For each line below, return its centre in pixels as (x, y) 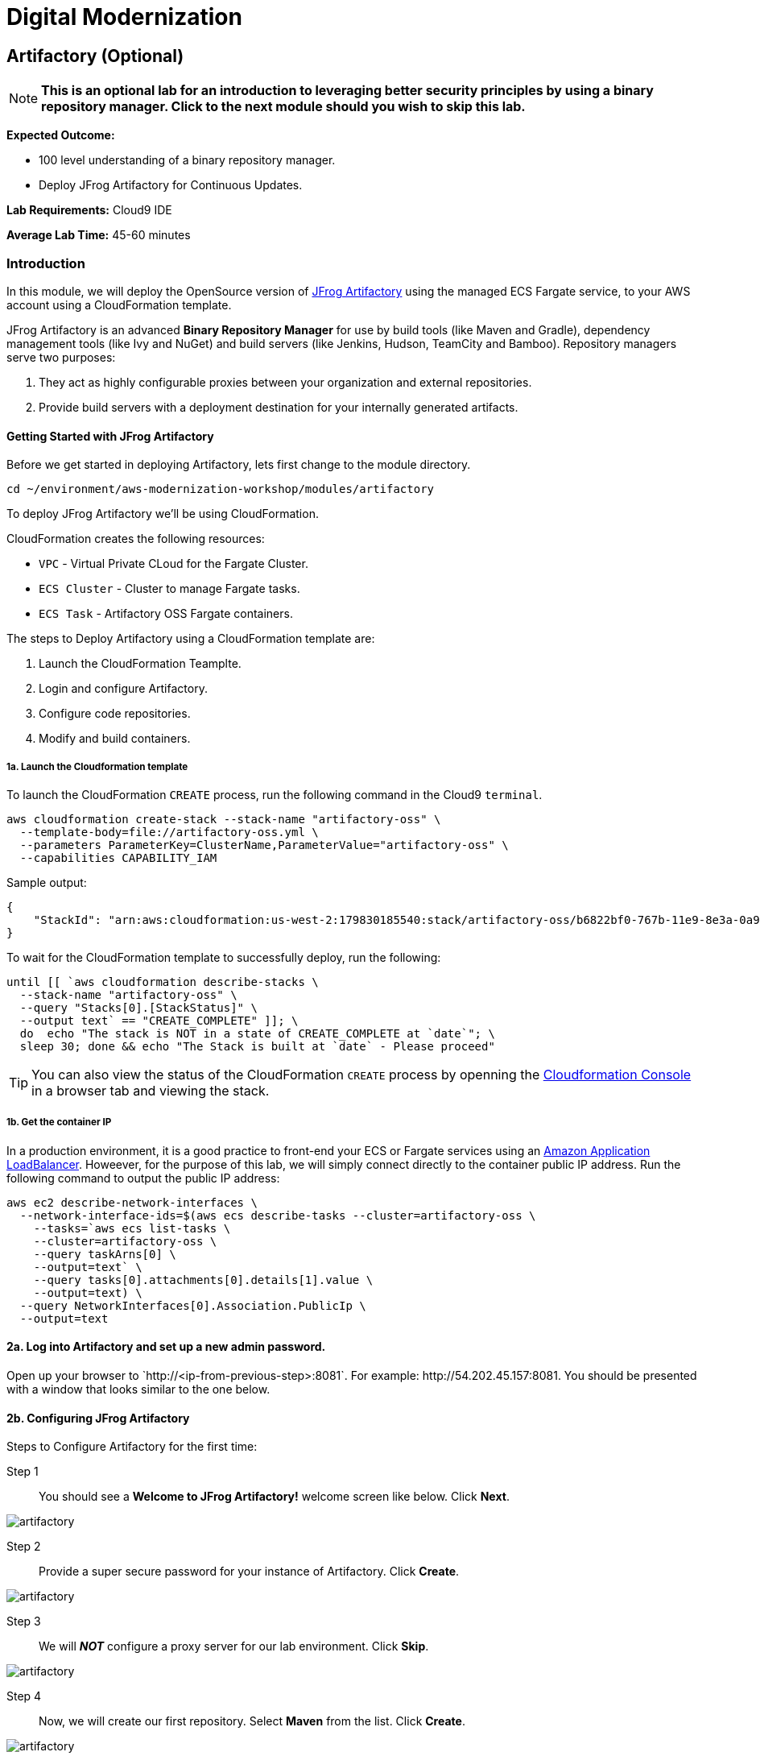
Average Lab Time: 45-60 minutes (99, 235)
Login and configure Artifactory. (123, 689)
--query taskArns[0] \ (105, 1254)
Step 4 (24, 1696)
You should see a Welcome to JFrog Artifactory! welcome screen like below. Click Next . (274, 1497)
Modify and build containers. (115, 739)
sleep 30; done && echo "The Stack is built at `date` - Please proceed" (257, 1046)
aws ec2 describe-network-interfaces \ (132, 1202)
